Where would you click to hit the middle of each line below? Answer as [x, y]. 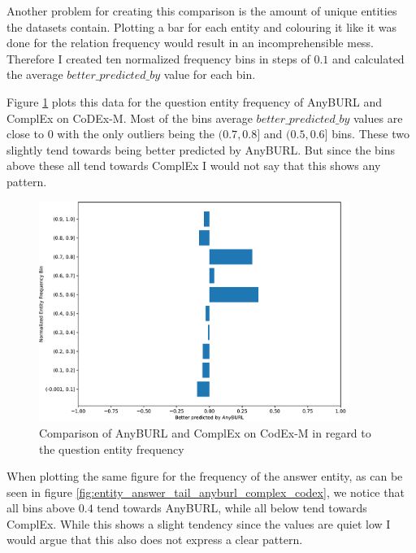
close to [25, 134]
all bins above [41, 508]
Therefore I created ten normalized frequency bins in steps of [158, 58]
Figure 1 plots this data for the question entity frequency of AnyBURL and [194, 101]
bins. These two [370, 134]
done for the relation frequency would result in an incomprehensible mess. [191, 43]
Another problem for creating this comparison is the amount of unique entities [202, 11]
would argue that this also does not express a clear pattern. [155, 540]
